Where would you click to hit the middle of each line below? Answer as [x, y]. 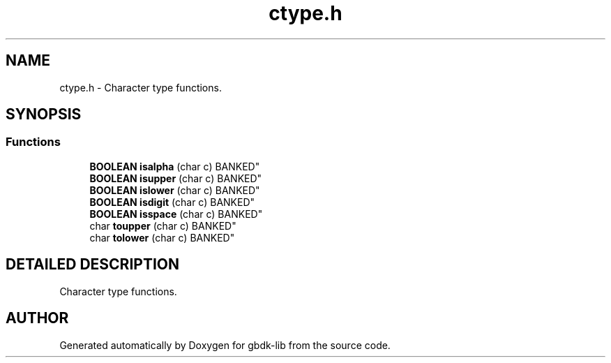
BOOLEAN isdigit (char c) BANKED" [172, 202]
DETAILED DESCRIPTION [93, 265]
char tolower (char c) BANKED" [162, 237]
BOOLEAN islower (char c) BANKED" [175, 190]
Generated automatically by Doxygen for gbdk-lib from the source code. [225, 345]
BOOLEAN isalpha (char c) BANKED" [175, 166]
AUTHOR [37, 318]
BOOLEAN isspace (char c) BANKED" [176, 214]
